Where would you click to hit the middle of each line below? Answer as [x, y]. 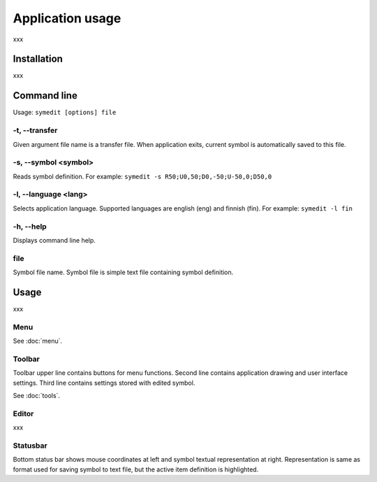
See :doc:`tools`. [37, 396]
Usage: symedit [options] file [65, 113]
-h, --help [30, 226]
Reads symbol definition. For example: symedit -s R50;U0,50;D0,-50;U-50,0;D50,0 [142, 176]
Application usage [67, 18]
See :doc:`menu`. [38, 341]
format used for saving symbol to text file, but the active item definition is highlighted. [136, 469]
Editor [23, 413]
